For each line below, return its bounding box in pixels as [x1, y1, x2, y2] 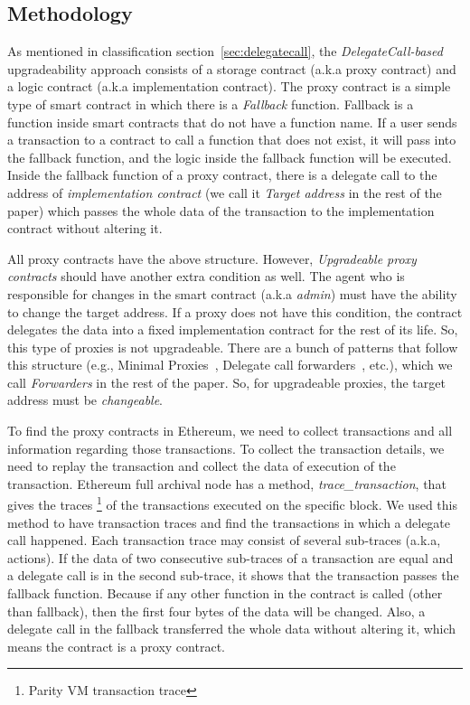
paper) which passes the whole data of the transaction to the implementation [7, 201, 435, 220]
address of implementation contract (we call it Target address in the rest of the [7, 183, 442, 202]
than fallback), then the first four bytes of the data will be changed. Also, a [7, 601, 426, 620]
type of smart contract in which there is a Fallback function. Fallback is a [7, 94, 414, 113]
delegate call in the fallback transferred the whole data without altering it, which [7, 619, 456, 638]
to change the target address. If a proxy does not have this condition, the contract [7, 302, 463, 321]
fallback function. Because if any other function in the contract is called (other [7, 584, 443, 603]
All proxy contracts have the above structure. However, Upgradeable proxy [7, 249, 417, 268]
